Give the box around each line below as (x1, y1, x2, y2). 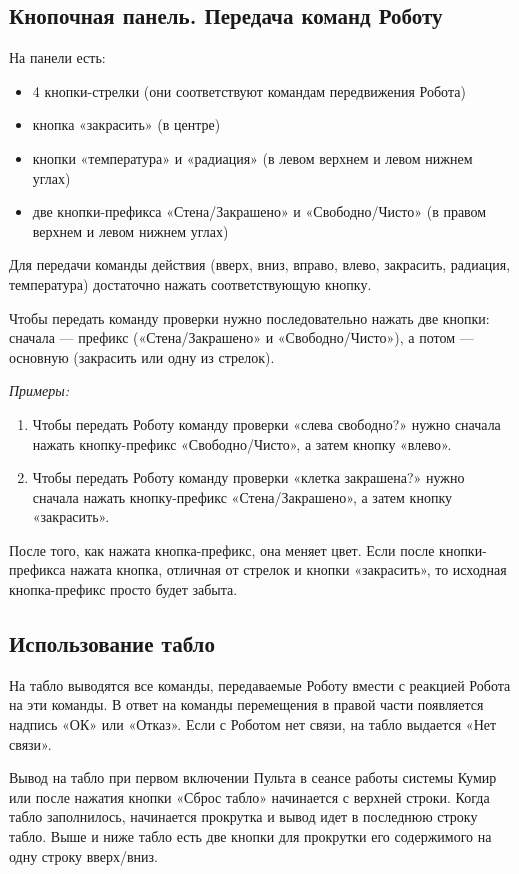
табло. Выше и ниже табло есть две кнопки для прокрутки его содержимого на (9, 826, 492, 847)
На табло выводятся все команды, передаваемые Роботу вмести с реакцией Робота (9, 674, 511, 695)
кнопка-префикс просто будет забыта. (9, 579, 238, 600)
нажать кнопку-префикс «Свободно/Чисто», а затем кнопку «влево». (32, 433, 452, 454)
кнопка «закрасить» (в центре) (32, 114, 221, 135)
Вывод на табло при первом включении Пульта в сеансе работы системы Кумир (9, 767, 497, 788)
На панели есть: (9, 47, 106, 68)
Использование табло (9, 628, 215, 659)
